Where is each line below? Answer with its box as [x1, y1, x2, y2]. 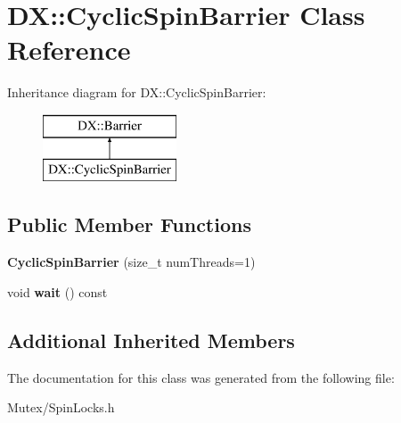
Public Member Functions [7, 211, 251, 238]
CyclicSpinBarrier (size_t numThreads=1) [7, 253, 256, 271]
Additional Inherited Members [7, 326, 295, 353]
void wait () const [7, 282, 108, 301]
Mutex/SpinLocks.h [7, 398, 115, 417]
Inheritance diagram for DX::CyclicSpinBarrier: [7, 83, 266, 102]
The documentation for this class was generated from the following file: [7, 368, 395, 386]
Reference [7, 31, 131, 68]
